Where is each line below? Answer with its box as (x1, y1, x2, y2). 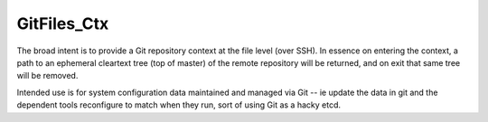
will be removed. (16, 70, 79, 81)
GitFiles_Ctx (16, 14, 109, 33)
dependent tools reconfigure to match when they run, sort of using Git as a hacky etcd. (16, 99, 341, 110)
